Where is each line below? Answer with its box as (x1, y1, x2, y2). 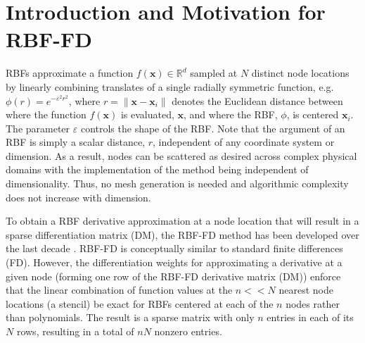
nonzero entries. (154, 324, 222, 338)
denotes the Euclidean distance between (172, 93, 343, 108)
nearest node (278, 282, 333, 297)
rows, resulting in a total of (16, 324, 134, 338)
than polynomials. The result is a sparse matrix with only (6, 310, 255, 325)
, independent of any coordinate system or (153, 135, 335, 149)
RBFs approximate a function (6, 66, 134, 80)
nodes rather (286, 296, 340, 311)
